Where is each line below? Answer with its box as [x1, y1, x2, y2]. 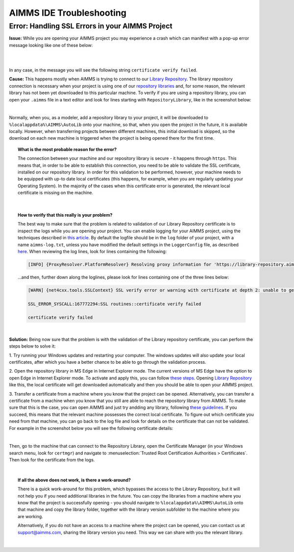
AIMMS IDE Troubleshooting [9, 7, 127, 18]
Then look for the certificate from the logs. [9, 457, 95, 463]
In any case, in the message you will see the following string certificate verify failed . [9, 67, 197, 73]
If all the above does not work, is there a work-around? [18, 477, 131, 483]
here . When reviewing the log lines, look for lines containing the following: [18, 248, 167, 254]
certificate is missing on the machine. [18, 190, 93, 196]
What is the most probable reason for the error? [18, 146, 117, 152]
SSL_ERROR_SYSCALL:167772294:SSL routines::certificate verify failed [27, 301, 201, 306]
